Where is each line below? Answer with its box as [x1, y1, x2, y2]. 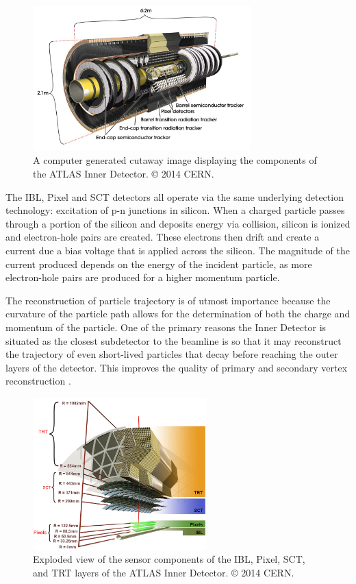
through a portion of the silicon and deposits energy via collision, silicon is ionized [5, 216, 351, 230]
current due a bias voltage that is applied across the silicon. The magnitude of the [5, 243, 350, 257]
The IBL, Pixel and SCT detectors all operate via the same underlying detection [5, 189, 344, 204]
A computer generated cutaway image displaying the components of [33, 153, 317, 167]
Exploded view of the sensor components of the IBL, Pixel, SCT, [33, 552, 305, 566]
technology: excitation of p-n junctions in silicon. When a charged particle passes [5, 203, 345, 217]
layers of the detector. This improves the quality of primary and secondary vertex [5, 360, 348, 374]
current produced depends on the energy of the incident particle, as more [5, 256, 312, 271]
